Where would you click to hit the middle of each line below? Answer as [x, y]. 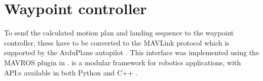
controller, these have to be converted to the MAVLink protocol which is [117, 42]
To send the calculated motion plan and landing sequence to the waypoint [119, 33]
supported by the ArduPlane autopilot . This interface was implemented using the [132, 52]
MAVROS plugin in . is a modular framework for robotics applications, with [123, 62]
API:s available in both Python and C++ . [71, 72]
